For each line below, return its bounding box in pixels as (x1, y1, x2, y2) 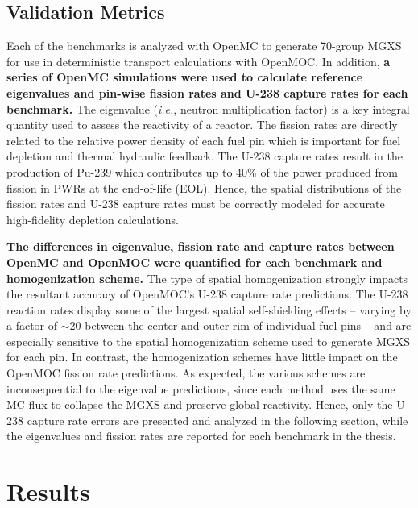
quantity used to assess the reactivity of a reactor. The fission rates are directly (6, 116, 398, 133)
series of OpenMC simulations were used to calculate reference (6, 69, 363, 85)
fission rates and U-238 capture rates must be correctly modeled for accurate (6, 195, 385, 212)
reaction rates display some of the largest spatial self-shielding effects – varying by (6, 301, 412, 318)
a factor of (6, 317, 58, 334)
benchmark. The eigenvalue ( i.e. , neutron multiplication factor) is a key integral (6, 100, 410, 117)
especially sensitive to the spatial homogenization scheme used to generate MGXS (6, 332, 411, 349)
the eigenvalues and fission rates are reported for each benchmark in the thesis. (6, 427, 396, 444)
